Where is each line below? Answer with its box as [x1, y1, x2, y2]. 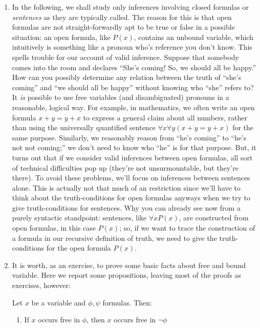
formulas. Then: [102, 297, 152, 307]
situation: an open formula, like [12, 31, 111, 42]
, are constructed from [179, 212, 249, 223]
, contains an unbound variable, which [134, 31, 253, 42]
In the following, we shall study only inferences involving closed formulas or [12, 2, 249, 12]
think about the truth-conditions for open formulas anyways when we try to [12, 192, 250, 203]
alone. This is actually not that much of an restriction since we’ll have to [12, 182, 241, 193]
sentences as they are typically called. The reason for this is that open [12, 11, 232, 22]
